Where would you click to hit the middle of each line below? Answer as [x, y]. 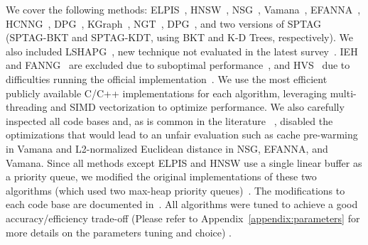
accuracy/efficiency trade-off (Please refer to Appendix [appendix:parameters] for [183, 218]
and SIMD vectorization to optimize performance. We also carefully [197, 107]
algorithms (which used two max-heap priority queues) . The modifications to [175, 190]
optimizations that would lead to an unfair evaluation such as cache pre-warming [182, 135]
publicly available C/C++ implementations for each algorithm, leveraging [167, 93]
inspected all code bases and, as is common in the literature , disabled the [169, 120]
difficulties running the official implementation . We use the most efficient [167, 78]
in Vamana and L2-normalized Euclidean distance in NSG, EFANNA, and [167, 148]
